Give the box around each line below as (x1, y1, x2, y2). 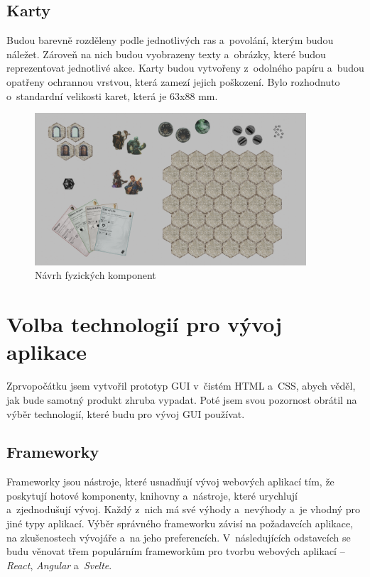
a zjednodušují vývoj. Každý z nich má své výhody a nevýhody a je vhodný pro (6, 502, 361, 517)
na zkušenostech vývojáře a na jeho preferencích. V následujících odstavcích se (6, 529, 351, 544)
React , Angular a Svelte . (6, 557, 112, 572)
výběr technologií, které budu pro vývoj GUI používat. (6, 406, 245, 421)
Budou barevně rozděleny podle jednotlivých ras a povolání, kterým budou (6, 33, 334, 48)
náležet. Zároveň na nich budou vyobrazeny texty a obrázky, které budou (6, 46, 326, 61)
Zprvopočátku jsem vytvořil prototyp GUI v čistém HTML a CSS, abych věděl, (6, 378, 356, 393)
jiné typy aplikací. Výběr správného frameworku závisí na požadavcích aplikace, (6, 516, 353, 531)
